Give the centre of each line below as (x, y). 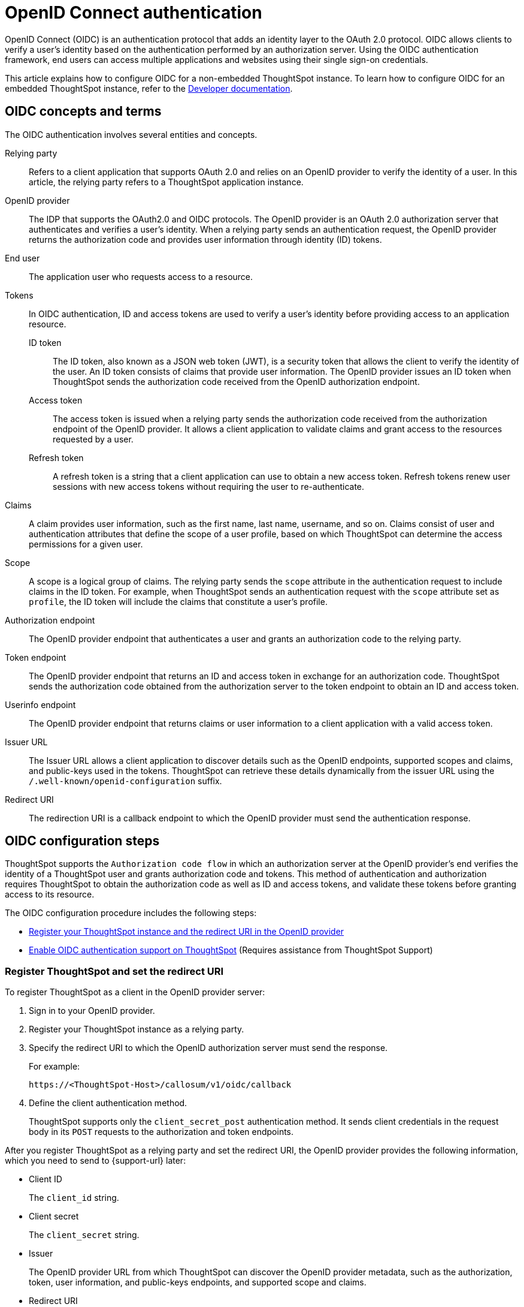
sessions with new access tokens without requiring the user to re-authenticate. (209, 486)
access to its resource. (50, 895)
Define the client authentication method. (108, 1103)
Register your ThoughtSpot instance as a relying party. (137, 1029)
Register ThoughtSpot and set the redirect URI (114, 971)
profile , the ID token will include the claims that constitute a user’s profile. (178, 601)
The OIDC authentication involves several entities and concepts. (131, 134)
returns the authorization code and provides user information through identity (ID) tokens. (205, 239)
